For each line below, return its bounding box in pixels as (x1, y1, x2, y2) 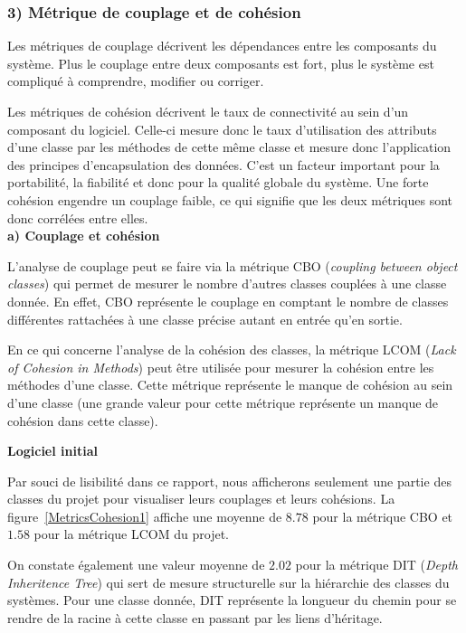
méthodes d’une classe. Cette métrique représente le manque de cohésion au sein (7, 375, 453, 394)
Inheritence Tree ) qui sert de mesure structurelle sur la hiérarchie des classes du (7, 572, 450, 591)
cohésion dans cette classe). (7, 411, 158, 430)
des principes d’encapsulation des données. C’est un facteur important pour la (7, 155, 440, 174)
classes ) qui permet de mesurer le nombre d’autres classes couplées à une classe (7, 274, 447, 293)
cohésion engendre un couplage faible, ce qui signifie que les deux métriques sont (7, 190, 452, 209)
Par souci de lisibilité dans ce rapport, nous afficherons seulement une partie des (7, 471, 452, 490)
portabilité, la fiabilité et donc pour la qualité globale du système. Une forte (7, 173, 429, 192)
